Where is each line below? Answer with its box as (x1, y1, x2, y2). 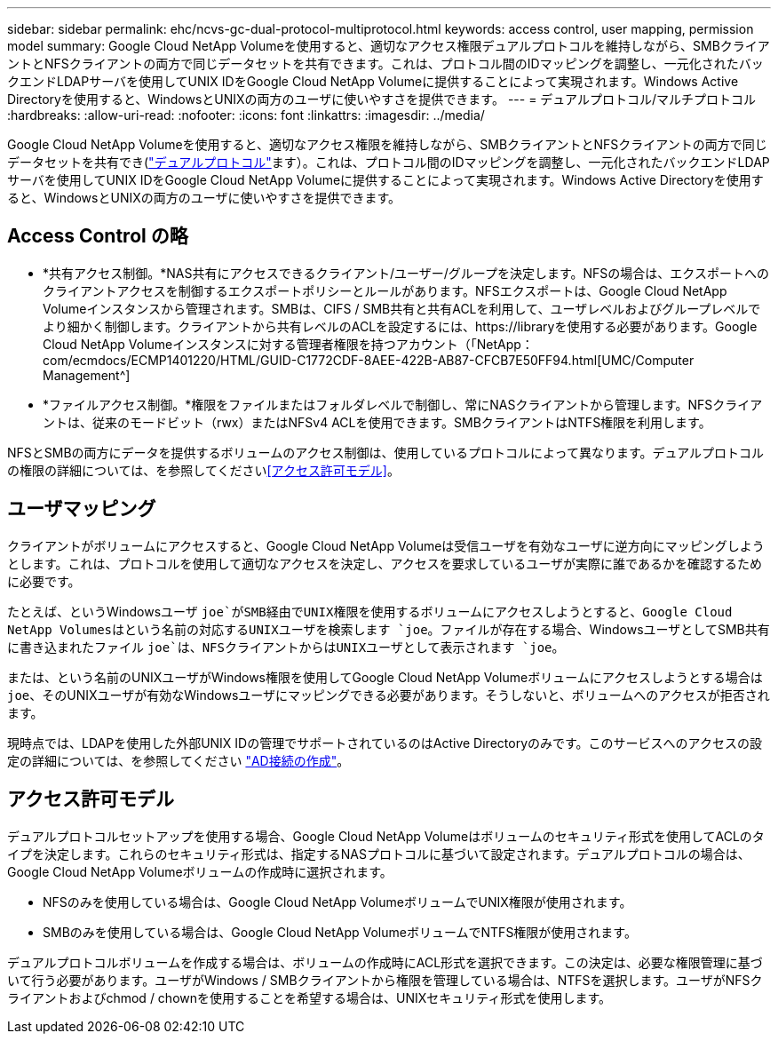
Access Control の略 (7, 225, 188, 248)
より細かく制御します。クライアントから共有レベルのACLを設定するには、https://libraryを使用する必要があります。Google (43, 318, 758, 334)
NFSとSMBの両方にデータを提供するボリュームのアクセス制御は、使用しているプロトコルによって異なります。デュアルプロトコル (7, 444, 765, 460)
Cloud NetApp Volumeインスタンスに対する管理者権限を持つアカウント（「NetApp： (43, 336, 534, 352)
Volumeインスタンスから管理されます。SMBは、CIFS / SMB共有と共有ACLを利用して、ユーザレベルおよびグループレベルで (43, 300, 761, 316)
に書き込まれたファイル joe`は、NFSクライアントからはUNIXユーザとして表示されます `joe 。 (7, 639, 565, 655)
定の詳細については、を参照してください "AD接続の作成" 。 (7, 752, 350, 768)
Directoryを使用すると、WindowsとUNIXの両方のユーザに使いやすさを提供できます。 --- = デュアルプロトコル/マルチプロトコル (7, 91, 756, 107)
